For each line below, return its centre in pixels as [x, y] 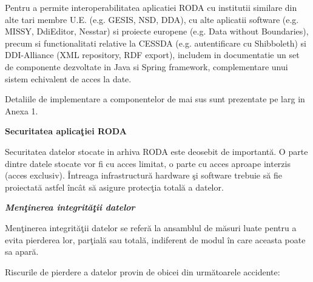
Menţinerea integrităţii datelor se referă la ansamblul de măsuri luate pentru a [151, 227]
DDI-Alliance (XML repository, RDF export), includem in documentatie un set [152, 55]
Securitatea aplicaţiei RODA [66, 131]
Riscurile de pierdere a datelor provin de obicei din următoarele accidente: [143, 271]
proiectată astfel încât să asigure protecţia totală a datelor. [114, 187]
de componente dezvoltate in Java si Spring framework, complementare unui [146, 66]
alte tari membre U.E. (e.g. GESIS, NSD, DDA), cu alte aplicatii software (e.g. [152, 19]
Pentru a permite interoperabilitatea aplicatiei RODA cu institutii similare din [151, 7]
